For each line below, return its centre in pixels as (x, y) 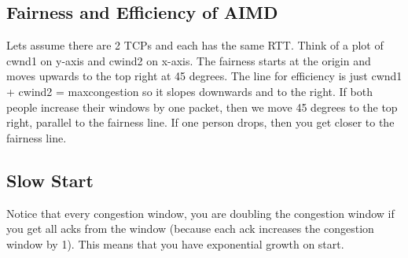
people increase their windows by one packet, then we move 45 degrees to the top (202, 107)
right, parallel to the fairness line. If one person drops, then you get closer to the (200, 122)
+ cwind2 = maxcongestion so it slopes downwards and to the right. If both (189, 91)
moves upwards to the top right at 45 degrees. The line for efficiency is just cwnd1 (204, 76)
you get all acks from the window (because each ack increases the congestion (190, 229)
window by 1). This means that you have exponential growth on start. (175, 243)
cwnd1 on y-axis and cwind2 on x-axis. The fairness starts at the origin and (189, 60)
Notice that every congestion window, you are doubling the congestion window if (200, 213)
